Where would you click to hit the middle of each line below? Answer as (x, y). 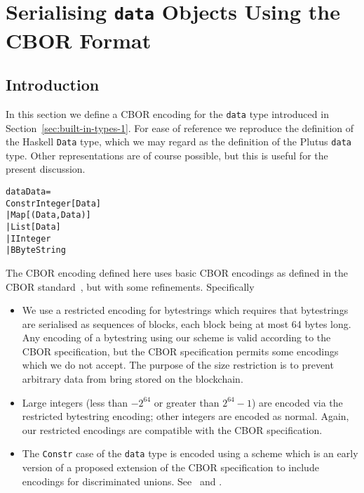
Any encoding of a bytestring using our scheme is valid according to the (176, 337)
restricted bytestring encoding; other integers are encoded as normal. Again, (186, 416)
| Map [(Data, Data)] (48, 215)
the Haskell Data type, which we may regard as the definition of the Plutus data (178, 142)
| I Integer (28, 238)
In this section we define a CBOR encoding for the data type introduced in (167, 113)
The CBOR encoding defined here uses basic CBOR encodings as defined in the (177, 272)
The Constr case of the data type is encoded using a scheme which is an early (190, 453)
